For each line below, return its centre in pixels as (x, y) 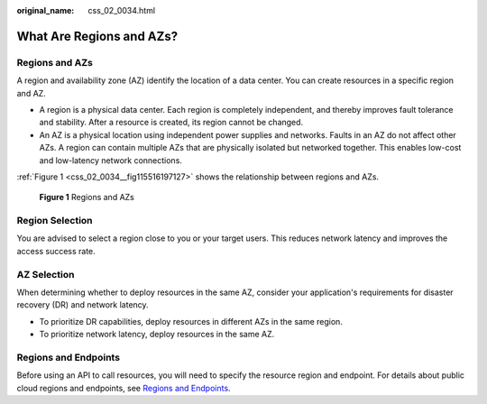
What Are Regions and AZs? (97, 36)
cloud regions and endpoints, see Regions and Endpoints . (124, 388)
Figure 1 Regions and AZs (87, 197)
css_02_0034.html (122, 10)
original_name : (46, 10)
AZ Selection (46, 274)
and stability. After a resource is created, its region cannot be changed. (171, 123)
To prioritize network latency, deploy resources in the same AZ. (157, 335)
